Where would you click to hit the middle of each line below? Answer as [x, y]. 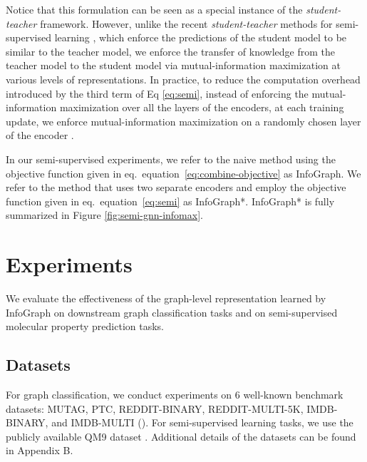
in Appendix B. [40, 450]
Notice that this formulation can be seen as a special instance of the [154, 9]
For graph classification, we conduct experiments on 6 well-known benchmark [175, 395]
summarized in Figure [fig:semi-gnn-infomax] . [104, 215]
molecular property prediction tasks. [85, 326]
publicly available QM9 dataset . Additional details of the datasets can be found [181, 436]
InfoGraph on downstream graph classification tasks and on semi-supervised [172, 312]
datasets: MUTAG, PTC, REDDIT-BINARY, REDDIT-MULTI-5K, [155, 408]
